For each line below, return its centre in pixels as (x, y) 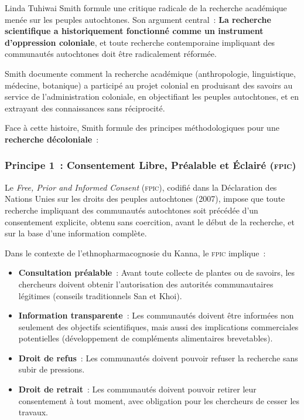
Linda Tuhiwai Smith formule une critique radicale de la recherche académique (146, 8)
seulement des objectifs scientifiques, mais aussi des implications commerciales (158, 326)
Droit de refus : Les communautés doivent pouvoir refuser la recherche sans (158, 358)
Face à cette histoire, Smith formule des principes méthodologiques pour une (142, 128)
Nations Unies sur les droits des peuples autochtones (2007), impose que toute (145, 199)
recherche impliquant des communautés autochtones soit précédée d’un (131, 210)
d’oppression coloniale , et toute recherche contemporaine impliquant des (140, 42)
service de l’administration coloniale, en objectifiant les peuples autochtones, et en (152, 96)
